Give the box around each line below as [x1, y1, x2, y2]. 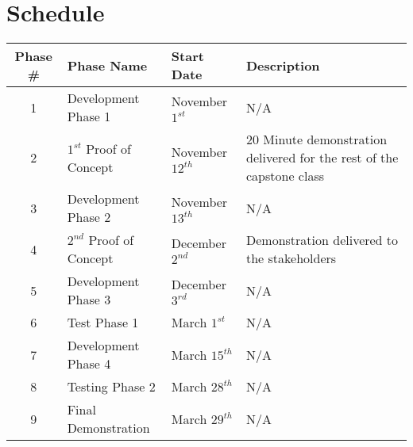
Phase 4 [67, 354, 111, 373]
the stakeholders [246, 249, 337, 268]
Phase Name [67, 55, 148, 74]
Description [246, 55, 320, 74]
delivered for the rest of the [246, 148, 399, 167]
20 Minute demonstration [246, 130, 388, 149]
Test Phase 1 [67, 313, 139, 332]
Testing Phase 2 [67, 377, 156, 396]
